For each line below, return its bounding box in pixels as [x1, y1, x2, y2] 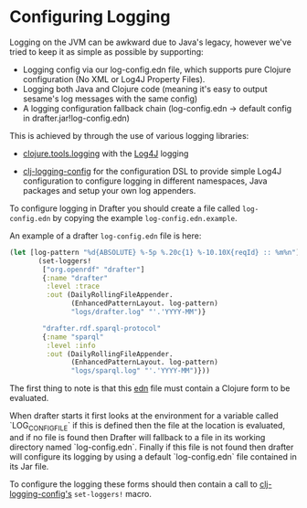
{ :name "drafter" [42, 273, 108, 282]
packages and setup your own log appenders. [22, 185, 196, 196]
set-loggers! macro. [74, 488, 153, 499]
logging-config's [9, 488, 73, 499]
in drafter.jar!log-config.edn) [22, 112, 131, 123]
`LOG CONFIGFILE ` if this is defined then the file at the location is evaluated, [9, 420, 286, 433]
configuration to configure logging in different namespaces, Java [22, 175, 268, 186]
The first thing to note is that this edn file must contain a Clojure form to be [9, 383, 291, 394]
